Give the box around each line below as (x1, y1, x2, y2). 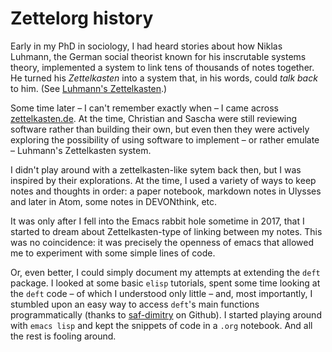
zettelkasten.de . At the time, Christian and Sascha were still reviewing (10, 112, 298, 124)
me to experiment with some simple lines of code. (10, 247, 216, 259)
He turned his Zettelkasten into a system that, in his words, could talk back (10, 72, 318, 84)
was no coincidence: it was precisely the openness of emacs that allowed (10, 236, 314, 248)
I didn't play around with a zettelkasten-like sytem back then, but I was (10, 163, 302, 176)
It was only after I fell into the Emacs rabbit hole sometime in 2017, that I (10, 215, 305, 227)
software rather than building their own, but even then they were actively (10, 123, 310, 135)
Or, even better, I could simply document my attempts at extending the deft (10, 266, 321, 278)
